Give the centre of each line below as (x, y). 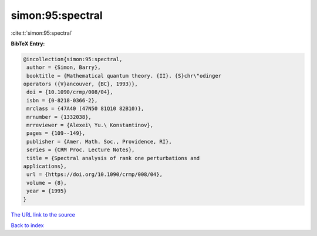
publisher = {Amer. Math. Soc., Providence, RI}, (100, 142)
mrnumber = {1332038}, (59, 117)
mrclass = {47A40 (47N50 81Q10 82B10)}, (85, 109)
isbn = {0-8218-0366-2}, (62, 100)
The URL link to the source (43, 214)
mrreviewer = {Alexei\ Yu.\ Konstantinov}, (90, 125)
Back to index (27, 225)
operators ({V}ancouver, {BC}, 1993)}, (80, 84)
